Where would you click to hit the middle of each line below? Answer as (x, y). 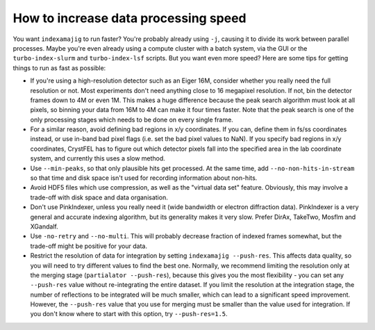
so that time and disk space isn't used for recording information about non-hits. (144, 178)
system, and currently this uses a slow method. (98, 158)
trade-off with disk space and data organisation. (99, 197)
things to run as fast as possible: (59, 68)
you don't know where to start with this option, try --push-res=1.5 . (129, 314)
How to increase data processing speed (130, 18)
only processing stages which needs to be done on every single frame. (132, 119)
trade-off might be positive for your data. (89, 246)
